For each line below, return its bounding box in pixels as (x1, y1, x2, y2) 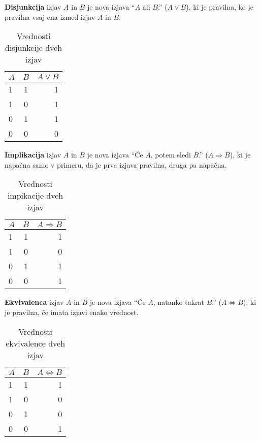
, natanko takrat (153, 297, 204, 307)
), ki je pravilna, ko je (186, 2, 253, 12)
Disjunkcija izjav (5, 2, 61, 12)
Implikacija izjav (5, 149, 61, 160)
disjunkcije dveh (5, 42, 62, 54)
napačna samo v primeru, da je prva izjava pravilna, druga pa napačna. (5, 159, 227, 170)
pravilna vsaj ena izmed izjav (5, 11, 95, 22)
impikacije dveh (7, 190, 63, 202)
